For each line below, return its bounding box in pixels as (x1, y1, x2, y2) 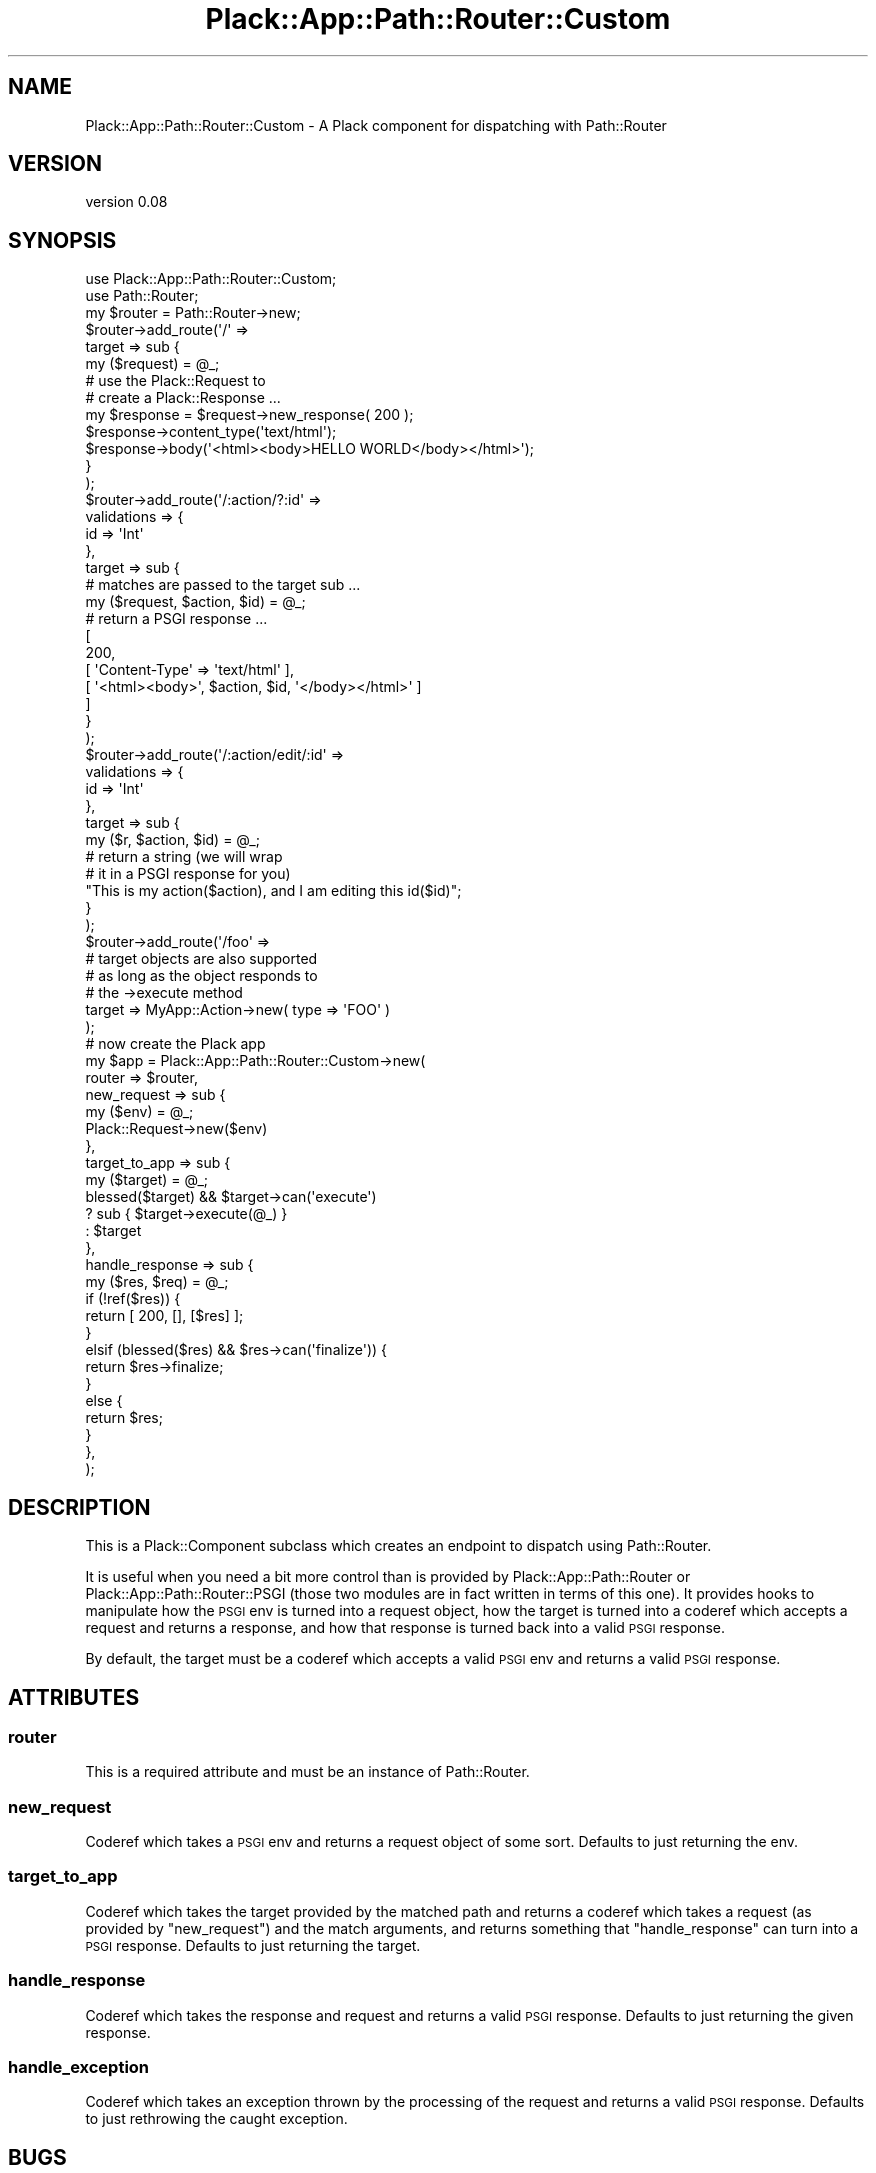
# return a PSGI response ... (85, 610, 268, 628)
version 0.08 (85, 193, 168, 211)
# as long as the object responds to (85, 967, 318, 985)
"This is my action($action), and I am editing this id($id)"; (85, 882, 462, 900)
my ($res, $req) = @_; (85, 1273, 229, 1291)
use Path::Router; (85, 287, 199, 305)
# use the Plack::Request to (85, 372, 266, 390)
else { (85, 1392, 123, 1410)
